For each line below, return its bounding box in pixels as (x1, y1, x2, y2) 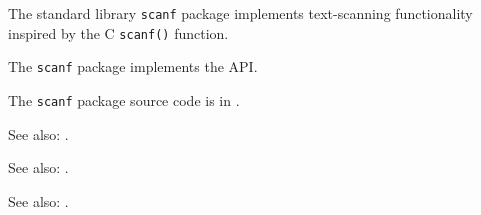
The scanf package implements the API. (8, 56, 258, 77)
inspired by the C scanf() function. (8, 22, 229, 43)
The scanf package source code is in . (8, 89, 240, 110)
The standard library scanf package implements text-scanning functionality (8, 3, 473, 23)
